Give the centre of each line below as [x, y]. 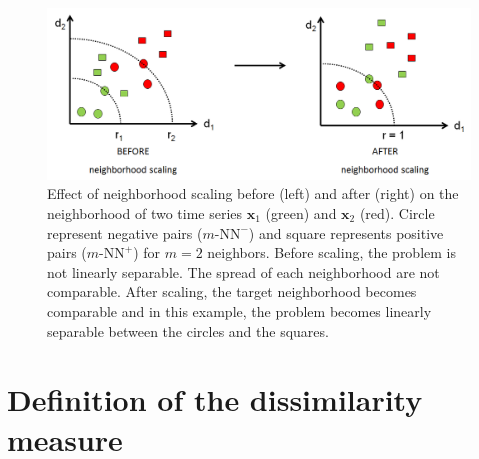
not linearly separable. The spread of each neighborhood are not [243, 271]
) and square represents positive [346, 232]
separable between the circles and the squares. [188, 330]
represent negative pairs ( [125, 232]
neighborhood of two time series [145, 213]
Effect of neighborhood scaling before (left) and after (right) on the [253, 193]
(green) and [301, 213]
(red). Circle [397, 213]
